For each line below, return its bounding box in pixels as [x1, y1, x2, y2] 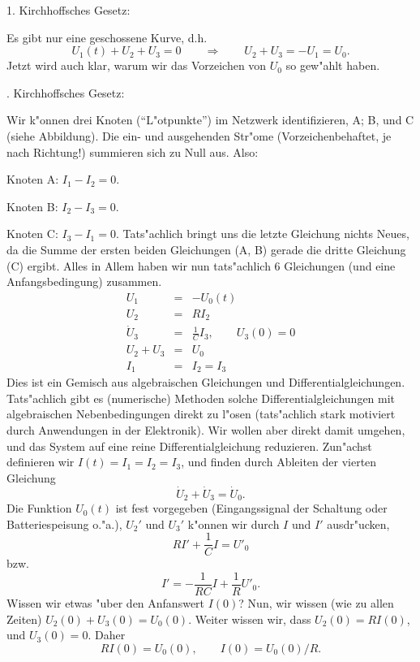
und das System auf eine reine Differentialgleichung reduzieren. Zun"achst [6, 437, 372, 454]
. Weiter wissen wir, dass [188, 610, 311, 627]
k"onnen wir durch [187, 515, 280, 532]
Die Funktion [6, 500, 72, 517]
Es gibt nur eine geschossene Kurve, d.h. [6, 28, 208, 45]
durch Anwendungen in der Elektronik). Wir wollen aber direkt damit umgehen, [6, 422, 405, 439]
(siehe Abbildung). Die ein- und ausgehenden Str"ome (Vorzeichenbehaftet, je [6, 127, 392, 144]
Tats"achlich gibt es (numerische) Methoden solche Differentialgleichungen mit [6, 389, 396, 406]
